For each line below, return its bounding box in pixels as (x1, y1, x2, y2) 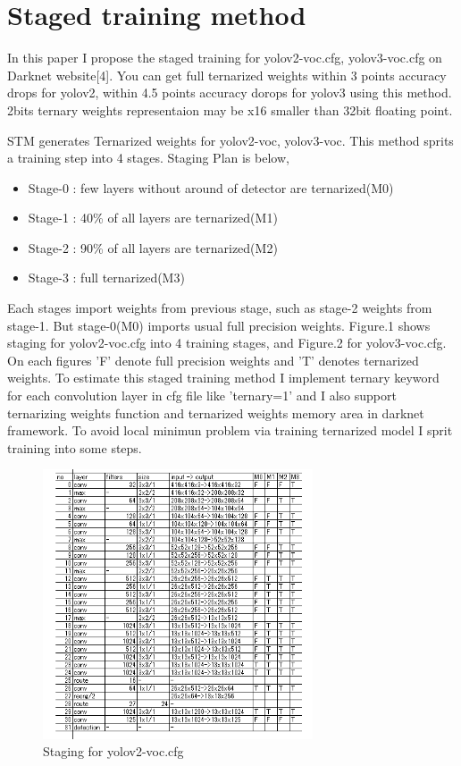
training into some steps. (7, 438, 142, 457)
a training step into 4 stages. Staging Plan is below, (7, 148, 289, 167)
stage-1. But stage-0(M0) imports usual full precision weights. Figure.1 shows (7, 316, 431, 334)
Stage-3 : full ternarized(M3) (28, 268, 185, 287)
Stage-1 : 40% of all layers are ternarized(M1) (28, 208, 278, 227)
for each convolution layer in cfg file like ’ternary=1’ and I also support (7, 386, 397, 405)
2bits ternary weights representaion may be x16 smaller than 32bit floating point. (7, 100, 453, 119)
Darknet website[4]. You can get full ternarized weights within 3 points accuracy (7, 65, 447, 84)
